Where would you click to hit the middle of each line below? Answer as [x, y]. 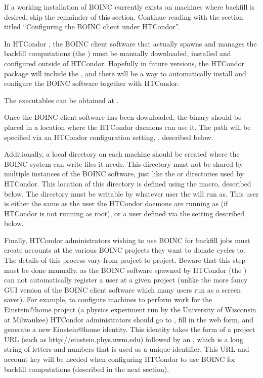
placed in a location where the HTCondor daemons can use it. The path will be [127, 127]
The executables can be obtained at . [61, 100]
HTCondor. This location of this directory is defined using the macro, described [128, 183]
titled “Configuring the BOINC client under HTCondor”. [92, 27]
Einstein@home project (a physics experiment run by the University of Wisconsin [130, 310]
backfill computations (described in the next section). [87, 369]
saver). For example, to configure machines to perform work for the [108, 299]
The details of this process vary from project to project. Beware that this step [125, 260]
